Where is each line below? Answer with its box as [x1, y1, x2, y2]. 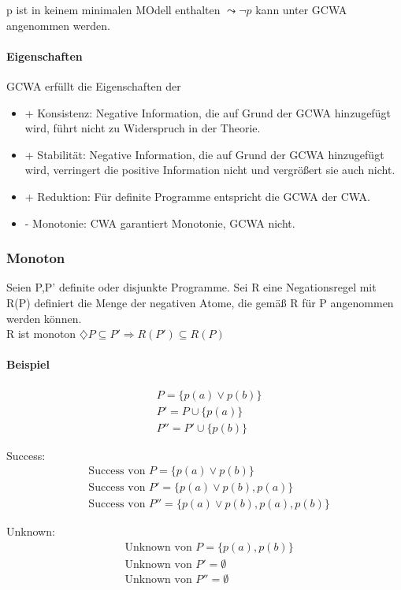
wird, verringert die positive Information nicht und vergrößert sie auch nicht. [24, 161, 395, 178]
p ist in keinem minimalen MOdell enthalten [6, 2, 221, 17]
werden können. [6, 310, 82, 326]
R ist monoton [6, 325, 76, 342]
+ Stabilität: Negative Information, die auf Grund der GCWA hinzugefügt [24, 146, 384, 162]
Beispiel [6, 356, 50, 373]
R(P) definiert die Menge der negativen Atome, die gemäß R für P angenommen [6, 294, 394, 310]
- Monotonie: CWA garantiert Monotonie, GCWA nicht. [24, 214, 295, 231]
